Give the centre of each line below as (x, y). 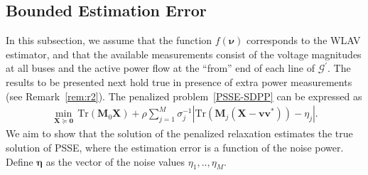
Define (20, 161)
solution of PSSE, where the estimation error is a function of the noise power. (175, 148)
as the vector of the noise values (115, 161)
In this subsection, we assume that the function (109, 40)
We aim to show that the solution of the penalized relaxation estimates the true (179, 133)
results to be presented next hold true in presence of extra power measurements (179, 81)
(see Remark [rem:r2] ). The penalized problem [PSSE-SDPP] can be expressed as (184, 96)
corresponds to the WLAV (303, 40)
